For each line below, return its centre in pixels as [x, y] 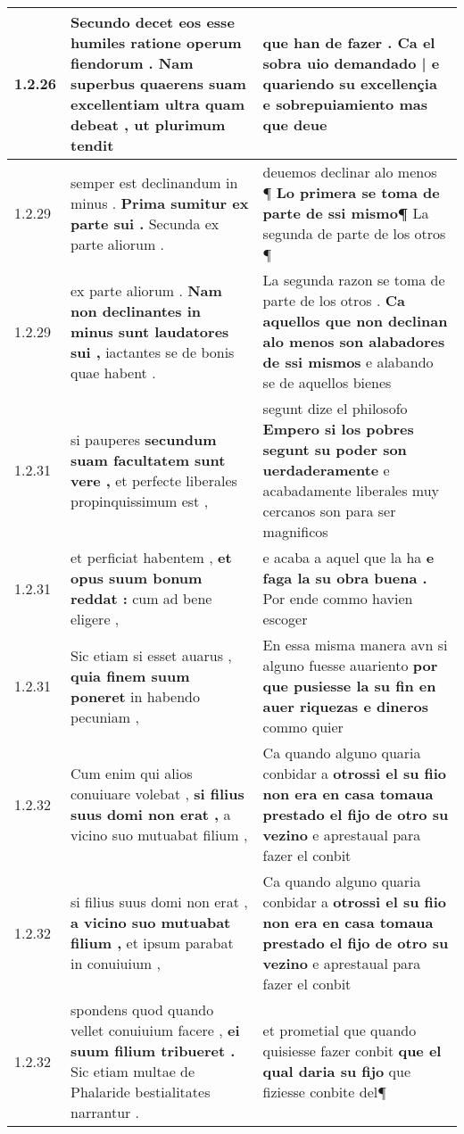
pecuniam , [105, 716]
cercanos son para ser [329, 511]
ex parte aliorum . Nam [146, 290]
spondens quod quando [142, 1010]
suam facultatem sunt [148, 459]
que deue [295, 124]
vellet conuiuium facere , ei [155, 1030]
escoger [285, 619]
